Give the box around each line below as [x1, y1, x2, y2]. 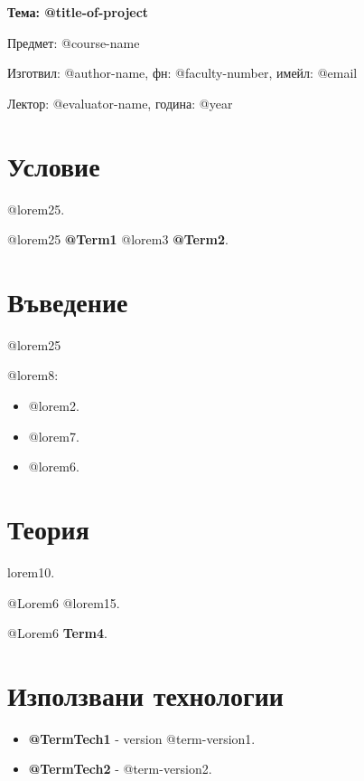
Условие [7, 147, 100, 184]
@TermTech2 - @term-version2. [28, 759, 212, 778]
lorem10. [7, 562, 55, 581]
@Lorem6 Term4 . [7, 624, 107, 643]
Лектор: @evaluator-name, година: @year [7, 93, 233, 112]
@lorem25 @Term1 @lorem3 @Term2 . [7, 230, 229, 249]
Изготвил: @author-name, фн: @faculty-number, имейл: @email [7, 63, 358, 82]
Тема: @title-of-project [7, 3, 149, 21]
